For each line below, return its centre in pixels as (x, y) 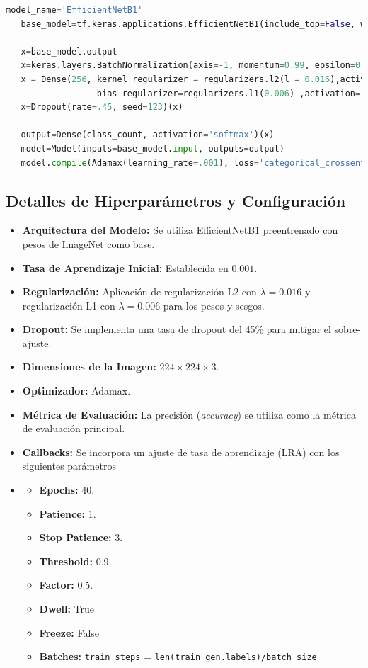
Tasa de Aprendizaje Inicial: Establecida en (125, 267)
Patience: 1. (68, 513)
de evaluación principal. (74, 428)
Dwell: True (67, 609)
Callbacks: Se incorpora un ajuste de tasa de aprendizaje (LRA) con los (181, 452)
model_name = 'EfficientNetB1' (74, 10)
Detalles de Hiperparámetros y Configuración (176, 200)
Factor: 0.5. (66, 585)
